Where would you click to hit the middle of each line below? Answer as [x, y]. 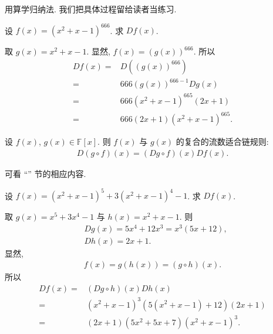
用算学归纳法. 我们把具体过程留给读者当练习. [91, 9]
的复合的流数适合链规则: [222, 142]
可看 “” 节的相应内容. [45, 173]
